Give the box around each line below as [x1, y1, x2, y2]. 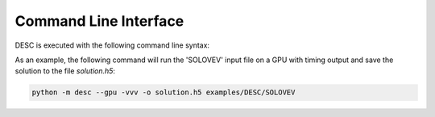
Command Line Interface [14, 12, 184, 30]
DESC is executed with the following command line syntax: [14, 40, 209, 50]
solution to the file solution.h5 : [14, 66, 116, 76]
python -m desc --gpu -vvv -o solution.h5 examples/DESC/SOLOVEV [31, 88, 296, 97]
